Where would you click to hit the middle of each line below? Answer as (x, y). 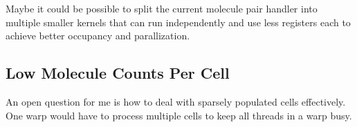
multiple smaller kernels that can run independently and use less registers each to (178, 22)
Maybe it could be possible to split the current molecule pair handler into (162, 8)
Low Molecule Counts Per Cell (118, 73)
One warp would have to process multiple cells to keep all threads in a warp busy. (179, 115)
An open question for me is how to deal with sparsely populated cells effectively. (176, 101)
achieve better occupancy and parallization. (98, 36)
